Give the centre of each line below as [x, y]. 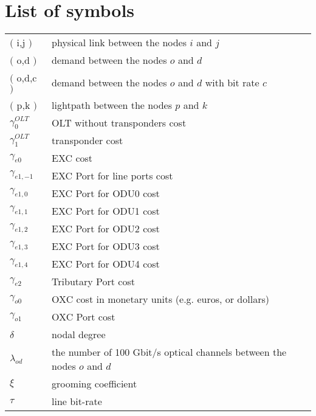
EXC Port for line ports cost [112, 176]
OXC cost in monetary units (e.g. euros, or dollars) [160, 299]
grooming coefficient [94, 384]
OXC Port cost [84, 317]
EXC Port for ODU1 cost [106, 211]
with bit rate [232, 83]
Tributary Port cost [93, 282]
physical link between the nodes [119, 43]
